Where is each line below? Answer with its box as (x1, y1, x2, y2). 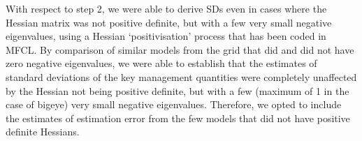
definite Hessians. (6, 124, 80, 139)
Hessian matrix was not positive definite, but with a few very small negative (6, 15, 332, 29)
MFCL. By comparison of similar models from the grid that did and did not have (6, 42, 354, 57)
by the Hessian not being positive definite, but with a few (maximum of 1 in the (6, 83, 349, 98)
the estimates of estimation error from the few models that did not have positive (6, 110, 350, 125)
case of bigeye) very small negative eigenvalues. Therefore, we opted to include (6, 97, 342, 112)
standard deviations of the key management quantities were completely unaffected (6, 69, 357, 84)
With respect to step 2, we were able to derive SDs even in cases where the (6, 1, 327, 15)
